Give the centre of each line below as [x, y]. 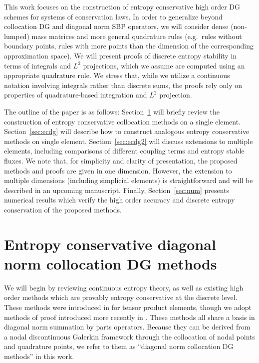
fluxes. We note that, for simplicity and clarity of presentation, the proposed [121, 160]
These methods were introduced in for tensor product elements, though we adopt [128, 307]
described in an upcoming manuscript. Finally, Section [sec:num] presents [117, 190]
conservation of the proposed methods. [63, 209]
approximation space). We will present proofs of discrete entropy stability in [121, 55]
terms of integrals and [38, 65]
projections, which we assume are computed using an [164, 65]
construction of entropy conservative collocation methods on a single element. [123, 121]
